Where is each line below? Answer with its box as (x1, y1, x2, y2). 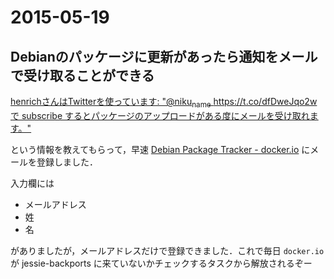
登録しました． (36, 156, 98, 168)
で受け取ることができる (10, 67, 155, 84)
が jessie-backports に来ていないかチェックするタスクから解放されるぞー (10, 257, 313, 269)
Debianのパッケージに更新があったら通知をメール (10, 48, 318, 65)
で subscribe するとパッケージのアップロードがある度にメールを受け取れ (10, 109, 310, 121)
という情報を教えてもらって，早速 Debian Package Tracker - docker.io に (10, 143, 311, 155)
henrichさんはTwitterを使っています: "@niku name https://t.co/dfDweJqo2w (10, 96, 318, 110)
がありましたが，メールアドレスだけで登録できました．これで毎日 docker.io (10, 244, 325, 256)
